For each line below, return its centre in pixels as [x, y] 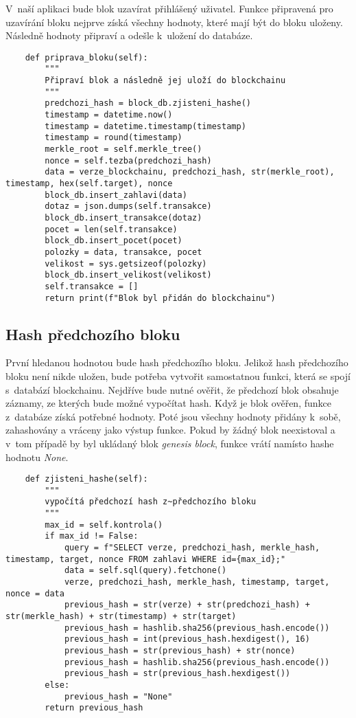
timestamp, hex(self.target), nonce [89, 183]
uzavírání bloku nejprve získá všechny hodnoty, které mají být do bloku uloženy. [174, 22]
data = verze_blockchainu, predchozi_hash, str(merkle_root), [190, 172]
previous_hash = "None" [118, 696]
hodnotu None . [37, 457]
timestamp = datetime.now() [109, 115]
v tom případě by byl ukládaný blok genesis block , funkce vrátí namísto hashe [170, 443]
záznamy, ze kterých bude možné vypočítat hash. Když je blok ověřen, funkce [168, 403]
